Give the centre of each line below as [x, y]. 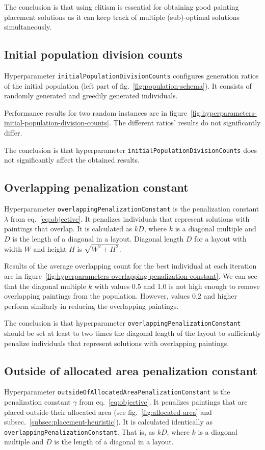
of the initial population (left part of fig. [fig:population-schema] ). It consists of [128, 85]
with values [112, 286]
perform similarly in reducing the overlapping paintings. [91, 306]
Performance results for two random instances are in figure [96, 112]
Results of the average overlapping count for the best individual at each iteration [130, 266]
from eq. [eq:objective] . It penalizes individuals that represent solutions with [130, 218]
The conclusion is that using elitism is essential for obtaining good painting [122, 7]
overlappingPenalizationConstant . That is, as [79, 431]
